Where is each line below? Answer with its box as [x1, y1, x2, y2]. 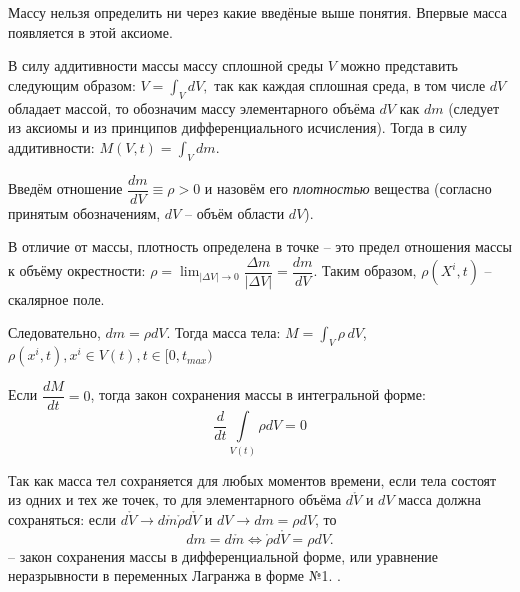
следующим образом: [8, 74, 136, 95]
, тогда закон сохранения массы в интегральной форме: [90, 384, 426, 405]
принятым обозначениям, [8, 202, 161, 223]
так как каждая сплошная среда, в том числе [214, 74, 486, 95]
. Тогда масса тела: [166, 322, 281, 343]
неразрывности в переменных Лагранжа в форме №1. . [8, 565, 341, 586]
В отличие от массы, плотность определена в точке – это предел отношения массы [8, 236, 512, 257]
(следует [448, 97, 500, 118]
